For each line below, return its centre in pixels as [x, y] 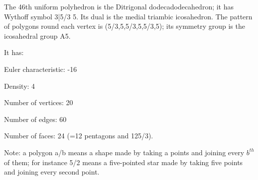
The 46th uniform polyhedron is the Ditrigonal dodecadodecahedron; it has [119, 6]
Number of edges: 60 [35, 119]
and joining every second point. [52, 172]
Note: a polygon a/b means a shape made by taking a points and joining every [124, 152]
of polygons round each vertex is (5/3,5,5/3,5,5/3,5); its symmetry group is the [125, 26]
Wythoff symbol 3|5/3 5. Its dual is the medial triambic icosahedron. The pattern [128, 16]
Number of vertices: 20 [39, 102]
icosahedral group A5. [37, 35]
